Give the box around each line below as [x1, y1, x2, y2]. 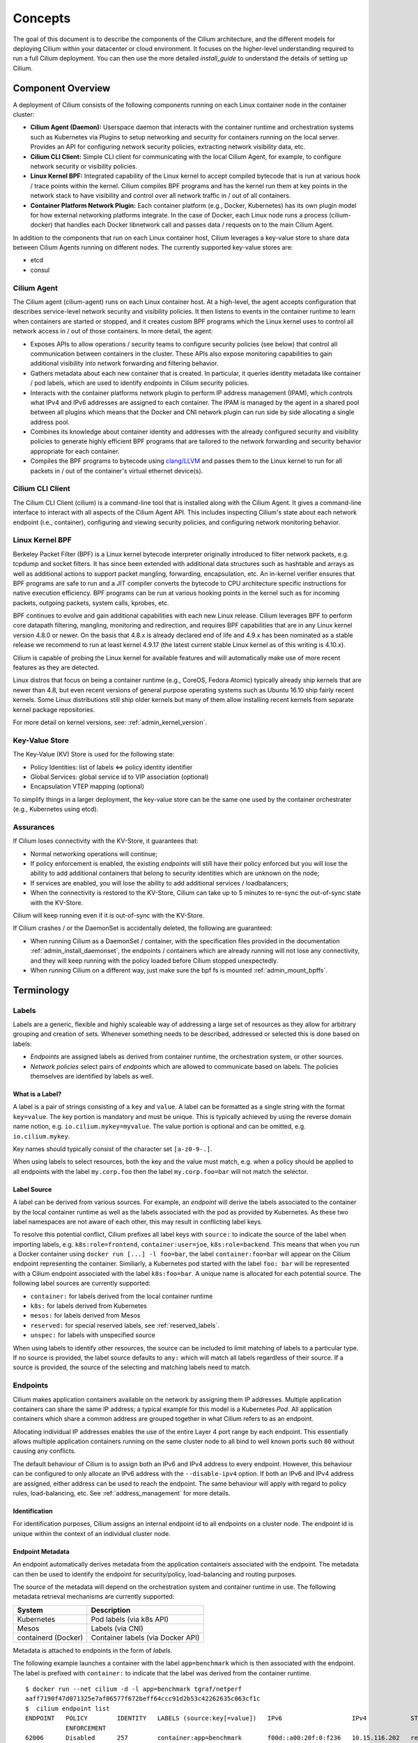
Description [91, 1605, 131, 1615]
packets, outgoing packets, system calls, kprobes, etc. [13, 598, 170, 607]
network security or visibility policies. [30, 162, 137, 170]
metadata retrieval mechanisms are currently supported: [13, 1592, 175, 1601]
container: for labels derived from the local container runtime [30, 1292, 213, 1300]
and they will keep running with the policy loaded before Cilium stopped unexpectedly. [30, 956, 279, 965]
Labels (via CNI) [91, 1623, 144, 1633]
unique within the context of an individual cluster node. [13, 1529, 171, 1537]
